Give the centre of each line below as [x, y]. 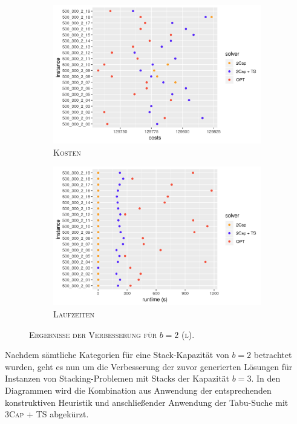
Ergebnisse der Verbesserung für [93, 334]
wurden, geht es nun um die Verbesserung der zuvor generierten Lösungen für [149, 366]
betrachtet [273, 355]
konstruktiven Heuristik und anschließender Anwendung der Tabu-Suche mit [147, 402]
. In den [266, 378]
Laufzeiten [74, 314]
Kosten [67, 152]
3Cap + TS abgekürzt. [47, 414]
